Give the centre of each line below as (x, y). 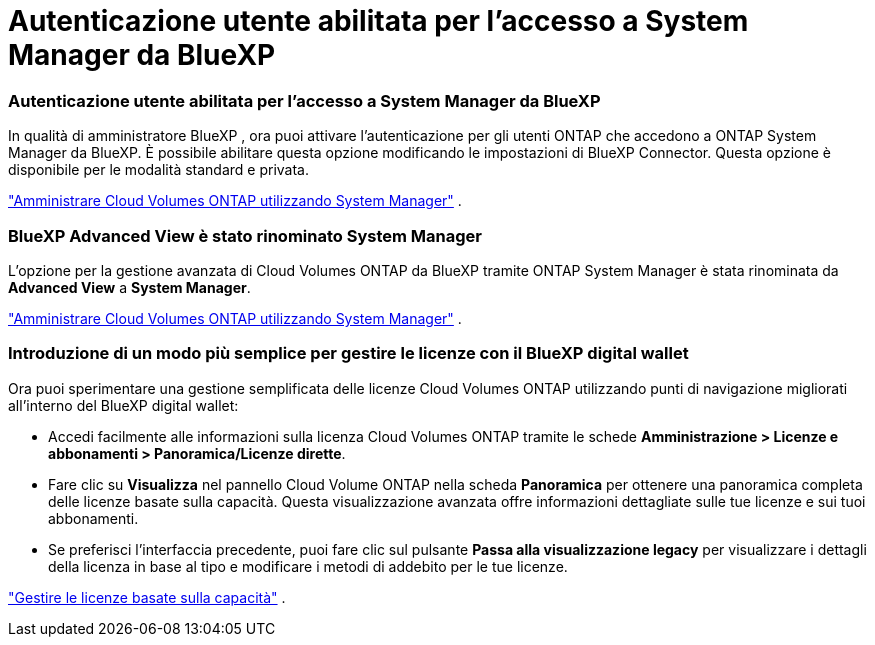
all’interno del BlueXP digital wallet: (123, 405)
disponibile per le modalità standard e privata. (159, 170)
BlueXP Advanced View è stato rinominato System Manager (245, 235)
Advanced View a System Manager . (129, 287)
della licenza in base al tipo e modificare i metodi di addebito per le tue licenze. (308, 566)
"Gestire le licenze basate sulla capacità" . (147, 597)
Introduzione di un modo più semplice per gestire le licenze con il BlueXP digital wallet (348, 353)
